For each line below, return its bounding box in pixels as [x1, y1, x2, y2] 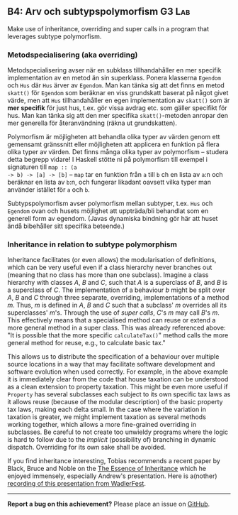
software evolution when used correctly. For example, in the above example [7, 367, 229, 376]
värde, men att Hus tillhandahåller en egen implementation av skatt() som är [7, 96, 230, 105]
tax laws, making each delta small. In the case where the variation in [7, 405, 207, 414]
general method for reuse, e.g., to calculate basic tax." [7, 339, 166, 347]
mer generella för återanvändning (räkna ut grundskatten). [7, 119, 177, 127]
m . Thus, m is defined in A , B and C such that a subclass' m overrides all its [7, 301, 227, 310]
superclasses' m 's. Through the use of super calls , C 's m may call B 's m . [7, 308, 220, 317]
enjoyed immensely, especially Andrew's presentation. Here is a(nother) [7, 472, 217, 480]
